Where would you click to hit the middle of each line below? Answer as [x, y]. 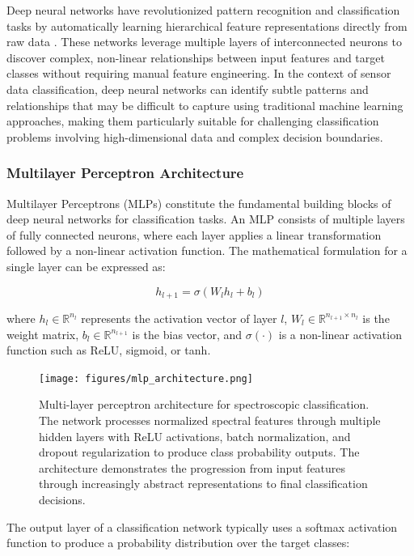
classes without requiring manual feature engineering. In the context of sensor [199, 73]
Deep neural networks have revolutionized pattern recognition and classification [203, 10]
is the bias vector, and [187, 334]
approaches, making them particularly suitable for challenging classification [193, 121]
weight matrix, [43, 334]
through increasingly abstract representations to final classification [203, 484]
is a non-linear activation [340, 334]
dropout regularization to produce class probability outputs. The [199, 452]
